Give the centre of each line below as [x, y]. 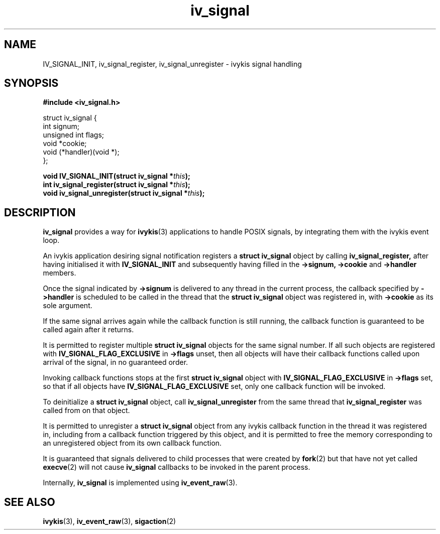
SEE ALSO [30, 502]
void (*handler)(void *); [81, 152]
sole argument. [68, 306]
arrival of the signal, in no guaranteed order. [116, 362]
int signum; [61, 126]
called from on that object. [86, 411]
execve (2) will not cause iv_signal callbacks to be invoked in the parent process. [177, 467]
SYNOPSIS [31, 83]
